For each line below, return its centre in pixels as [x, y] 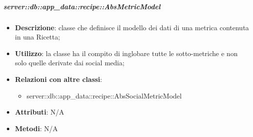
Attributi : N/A [40, 112]
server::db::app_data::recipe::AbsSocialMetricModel [104, 95]
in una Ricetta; [37, 37]
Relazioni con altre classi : [58, 79]
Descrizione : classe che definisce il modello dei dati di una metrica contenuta [132, 27]
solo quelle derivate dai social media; [70, 63]
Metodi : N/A [36, 128]
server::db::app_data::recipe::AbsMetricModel [82, 6]
